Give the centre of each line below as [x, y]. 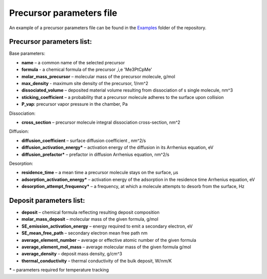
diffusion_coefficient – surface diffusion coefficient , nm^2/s [84, 140]
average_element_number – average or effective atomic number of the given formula [109, 240]
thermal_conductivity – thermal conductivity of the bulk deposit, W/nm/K [97, 261]
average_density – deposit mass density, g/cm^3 [72, 254]
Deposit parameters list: [47, 200]
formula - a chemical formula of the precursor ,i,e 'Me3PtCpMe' [87, 70]
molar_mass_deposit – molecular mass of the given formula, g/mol [90, 219]
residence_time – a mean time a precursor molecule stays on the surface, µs [100, 173]
